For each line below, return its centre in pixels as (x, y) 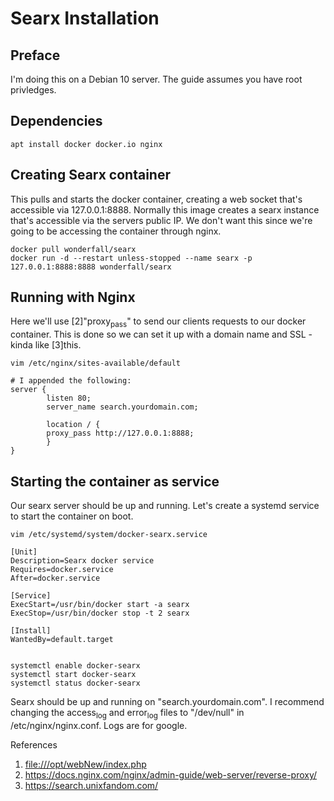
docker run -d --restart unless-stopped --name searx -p (131, 258)
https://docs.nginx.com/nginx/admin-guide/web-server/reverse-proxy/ (171, 774)
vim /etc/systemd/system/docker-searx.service (109, 535)
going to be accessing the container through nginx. (116, 231)
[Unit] (24, 552)
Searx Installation (85, 18)
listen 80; (69, 398)
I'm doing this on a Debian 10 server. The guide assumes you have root (156, 79)
